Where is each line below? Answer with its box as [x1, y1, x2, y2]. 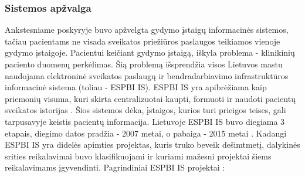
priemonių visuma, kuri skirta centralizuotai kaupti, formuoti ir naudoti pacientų [5, 92, 296, 104]
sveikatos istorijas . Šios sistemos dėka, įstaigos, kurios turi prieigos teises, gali [5, 104, 286, 116]
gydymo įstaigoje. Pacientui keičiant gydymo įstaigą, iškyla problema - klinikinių [5, 46, 295, 59]
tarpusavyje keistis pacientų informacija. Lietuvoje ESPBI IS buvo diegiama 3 [5, 115, 285, 127]
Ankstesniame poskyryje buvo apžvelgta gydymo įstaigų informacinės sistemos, [5, 23, 289, 36]
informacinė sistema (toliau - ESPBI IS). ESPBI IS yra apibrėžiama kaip [5, 81, 267, 93]
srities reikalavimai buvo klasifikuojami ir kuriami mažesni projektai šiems [5, 149, 272, 162]
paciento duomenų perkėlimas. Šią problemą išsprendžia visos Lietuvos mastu [5, 58, 283, 70]
